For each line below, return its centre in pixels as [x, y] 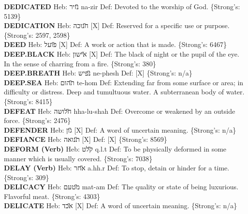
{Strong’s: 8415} [28, 101]
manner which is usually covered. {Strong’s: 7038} [78, 158]
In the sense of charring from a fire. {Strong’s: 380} [80, 63]
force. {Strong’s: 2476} [37, 120]
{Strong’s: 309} [27, 177]
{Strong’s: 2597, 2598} [37, 35]
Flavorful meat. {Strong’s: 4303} [52, 196]
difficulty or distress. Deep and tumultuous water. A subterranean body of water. [124, 92]
